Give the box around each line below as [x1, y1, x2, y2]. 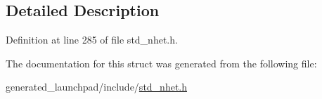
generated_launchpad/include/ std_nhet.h [6, 79, 188, 94]
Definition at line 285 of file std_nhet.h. [6, 32, 178, 47]
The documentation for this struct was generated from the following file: [6, 55, 317, 70]
